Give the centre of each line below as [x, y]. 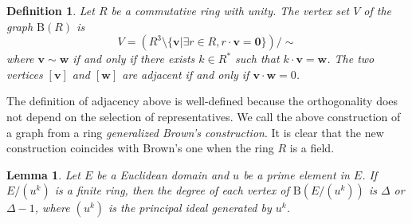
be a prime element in [296, 174]
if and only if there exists [134, 59]
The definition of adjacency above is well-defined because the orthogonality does [202, 101]
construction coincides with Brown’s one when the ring [140, 148]
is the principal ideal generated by [190, 208]
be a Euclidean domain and [163, 174]
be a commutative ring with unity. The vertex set [230, 10]
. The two [351, 59]
